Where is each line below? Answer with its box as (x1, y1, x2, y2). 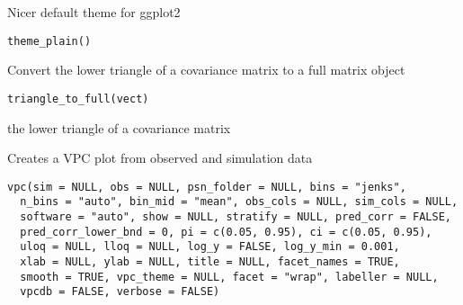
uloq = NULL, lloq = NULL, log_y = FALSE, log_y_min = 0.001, (20, 240, 400, 254)
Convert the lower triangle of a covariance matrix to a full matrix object (7, 60, 405, 79)
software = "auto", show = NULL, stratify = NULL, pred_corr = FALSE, (20, 211, 451, 223)
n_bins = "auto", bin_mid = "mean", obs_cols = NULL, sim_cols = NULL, (20, 195, 459, 209)
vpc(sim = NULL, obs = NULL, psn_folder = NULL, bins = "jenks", (7, 180, 406, 193)
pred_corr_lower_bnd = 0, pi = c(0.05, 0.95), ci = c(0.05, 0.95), (20, 225, 432, 238)
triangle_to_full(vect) (7, 92, 149, 105)
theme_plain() (7, 34, 92, 48)
